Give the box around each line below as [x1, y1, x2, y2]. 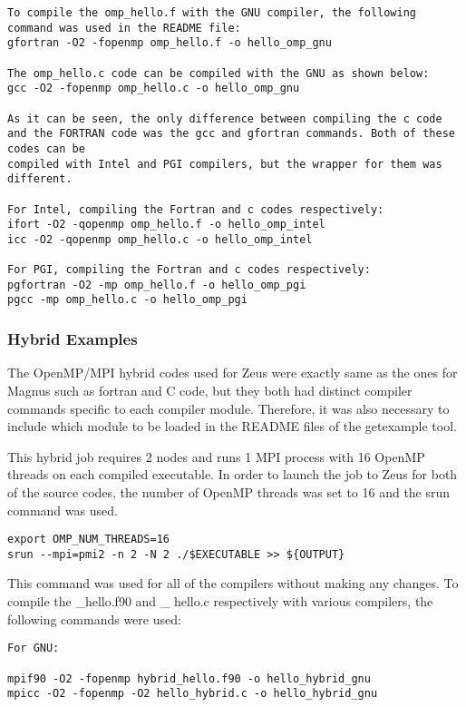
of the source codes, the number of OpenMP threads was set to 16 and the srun [7, 482, 451, 501]
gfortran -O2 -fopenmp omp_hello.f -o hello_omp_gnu [7, 36, 332, 50]
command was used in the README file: [7, 21, 241, 34]
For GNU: [7, 642, 60, 655]
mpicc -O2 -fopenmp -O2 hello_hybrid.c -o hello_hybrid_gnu [7, 687, 378, 701]
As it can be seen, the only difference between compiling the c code [7, 112, 442, 125]
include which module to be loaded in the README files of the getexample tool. [7, 417, 457, 436]
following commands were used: [7, 609, 181, 628]
